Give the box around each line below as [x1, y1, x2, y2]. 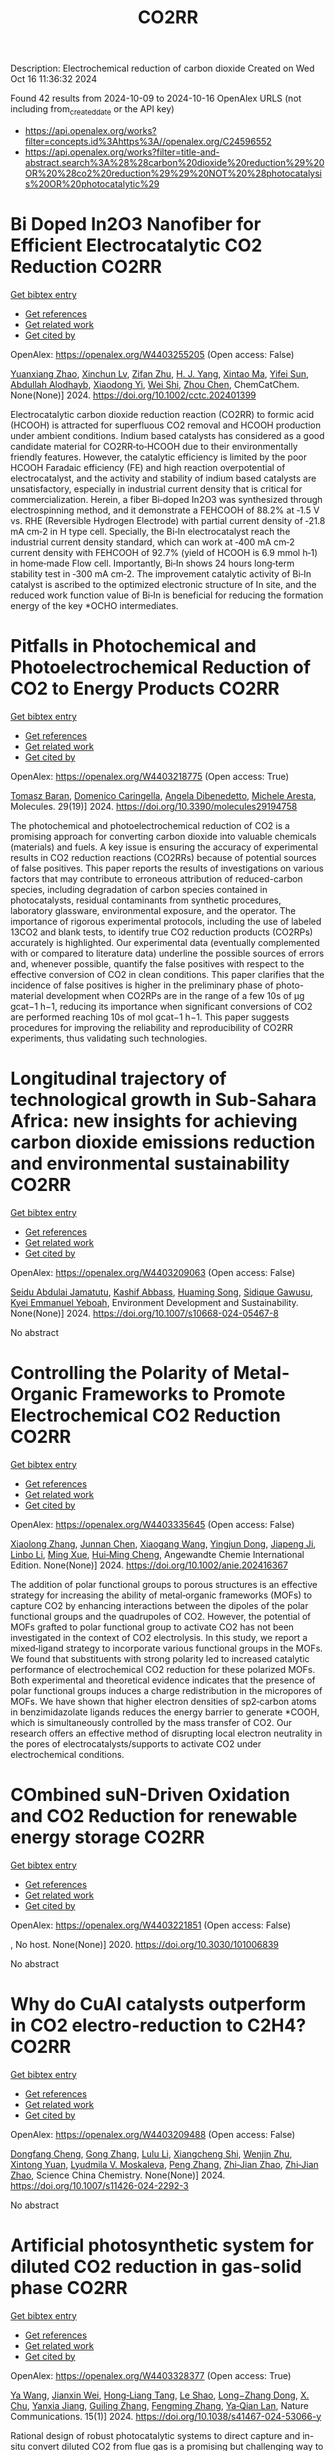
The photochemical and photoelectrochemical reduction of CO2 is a [10, 819, 290, 831]
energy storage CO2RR [10, 1826, 205, 1848]
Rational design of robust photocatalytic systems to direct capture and [10, 2429, 301, 2441]
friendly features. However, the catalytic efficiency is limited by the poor [10, 451, 307, 463]
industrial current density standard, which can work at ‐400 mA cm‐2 [10, 536, 295, 548]
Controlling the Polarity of [10, 1361, 230, 1384]
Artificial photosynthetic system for [10, 2234, 315, 2256]
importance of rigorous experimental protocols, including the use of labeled [10, 915, 322, 927]
